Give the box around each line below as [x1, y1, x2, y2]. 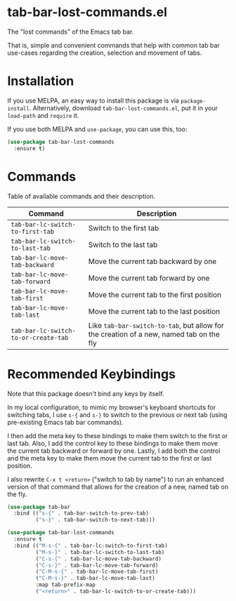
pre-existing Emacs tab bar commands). [7, 418, 124, 426]
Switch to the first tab [88, 223, 159, 232]
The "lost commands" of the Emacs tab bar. [7, 27, 134, 36]
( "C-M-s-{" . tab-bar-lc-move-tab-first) [35, 568, 159, 576]
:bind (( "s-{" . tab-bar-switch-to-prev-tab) [13, 510, 150, 517]
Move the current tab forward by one [88, 273, 210, 283]
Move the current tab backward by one [88, 256, 217, 266]
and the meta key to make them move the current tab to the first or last [7, 454, 212, 462]
